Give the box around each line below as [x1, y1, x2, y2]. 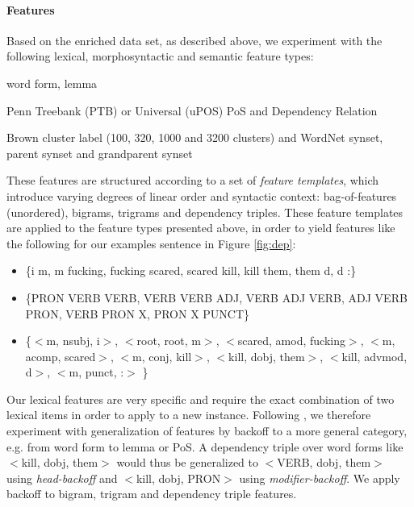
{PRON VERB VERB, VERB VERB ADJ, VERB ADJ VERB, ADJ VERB [25, 289, 408, 305]
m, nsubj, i [46, 332, 100, 349]
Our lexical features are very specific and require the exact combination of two [6, 390, 395, 407]
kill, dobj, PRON [136, 469, 221, 486]
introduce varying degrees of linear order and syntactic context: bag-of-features [6, 187, 397, 204]
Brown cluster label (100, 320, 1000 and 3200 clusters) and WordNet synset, [6, 129, 383, 146]
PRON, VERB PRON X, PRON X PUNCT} [25, 305, 250, 322]
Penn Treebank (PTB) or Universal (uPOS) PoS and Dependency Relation [6, 102, 378, 118]
